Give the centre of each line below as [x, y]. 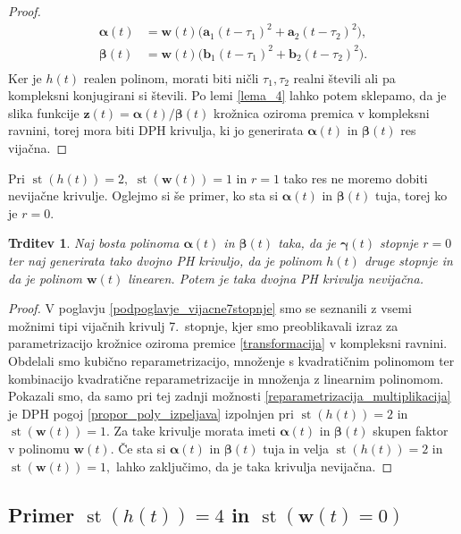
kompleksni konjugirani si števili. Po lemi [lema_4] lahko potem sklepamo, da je [227, 95]
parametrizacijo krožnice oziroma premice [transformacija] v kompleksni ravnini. [228, 343]
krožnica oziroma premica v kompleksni [322, 112]
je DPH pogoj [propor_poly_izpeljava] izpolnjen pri [151, 413]
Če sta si [142, 448]
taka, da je [307, 243]
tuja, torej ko [411, 195]
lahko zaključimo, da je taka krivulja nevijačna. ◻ [254, 466]
